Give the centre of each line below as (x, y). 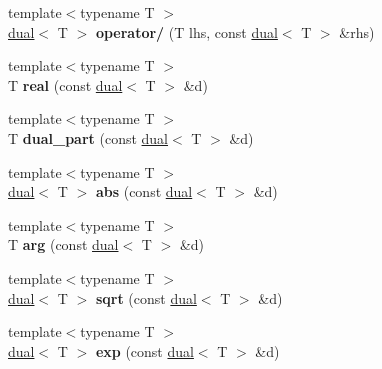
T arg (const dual (63, 244)
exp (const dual (144, 350)
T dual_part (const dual (88, 137)
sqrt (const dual (146, 297)
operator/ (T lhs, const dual (186, 31)
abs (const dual (144, 191)
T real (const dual (65, 84)
